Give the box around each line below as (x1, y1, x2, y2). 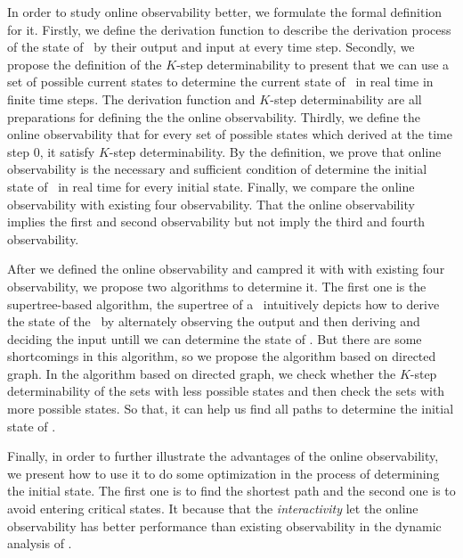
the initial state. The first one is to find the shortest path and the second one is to (7, 481, 456, 500)
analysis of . (7, 534, 72, 553)
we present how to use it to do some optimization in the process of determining (7, 464, 440, 482)
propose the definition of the (7, 54, 162, 73)
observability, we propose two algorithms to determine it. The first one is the (7, 276, 426, 295)
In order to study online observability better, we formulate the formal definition (7, 3, 443, 21)
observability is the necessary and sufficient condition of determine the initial (7, 160, 427, 178)
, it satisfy (39, 142, 95, 160)
